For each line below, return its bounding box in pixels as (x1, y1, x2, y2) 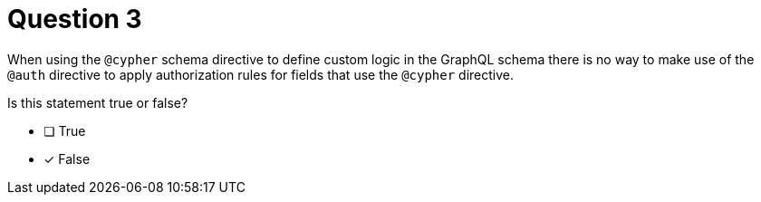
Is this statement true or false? (7, 94, 188, 111)
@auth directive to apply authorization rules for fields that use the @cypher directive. (7, 66, 514, 82)
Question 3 (7, 4, 142, 34)
